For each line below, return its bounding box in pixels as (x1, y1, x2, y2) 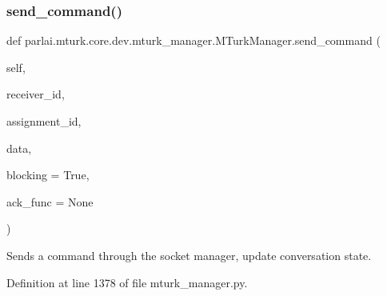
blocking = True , (6, 166, 90, 183)
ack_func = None (6, 193, 94, 210)
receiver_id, (6, 86, 65, 102)
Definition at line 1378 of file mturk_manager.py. (6, 274, 248, 290)
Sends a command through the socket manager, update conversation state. (6, 246, 372, 263)
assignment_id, (6, 113, 82, 129)
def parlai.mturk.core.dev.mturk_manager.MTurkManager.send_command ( (6, 32, 381, 49)
